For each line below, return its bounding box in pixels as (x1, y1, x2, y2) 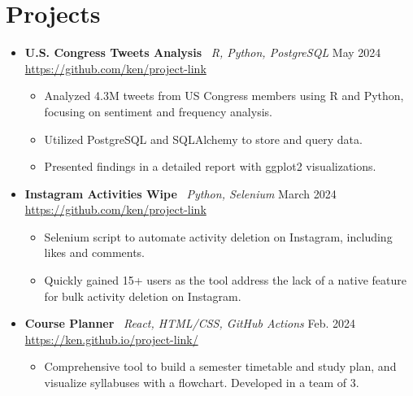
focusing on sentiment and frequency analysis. (44, 102, 272, 120)
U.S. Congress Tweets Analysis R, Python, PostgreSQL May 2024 (24, 44, 381, 61)
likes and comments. (44, 244, 146, 261)
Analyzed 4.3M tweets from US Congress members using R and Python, (44, 87, 404, 104)
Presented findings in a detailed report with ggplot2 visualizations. (44, 158, 376, 175)
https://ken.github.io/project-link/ (24, 330, 198, 347)
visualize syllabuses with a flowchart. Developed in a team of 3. (44, 374, 359, 391)
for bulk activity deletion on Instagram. (44, 287, 241, 304)
